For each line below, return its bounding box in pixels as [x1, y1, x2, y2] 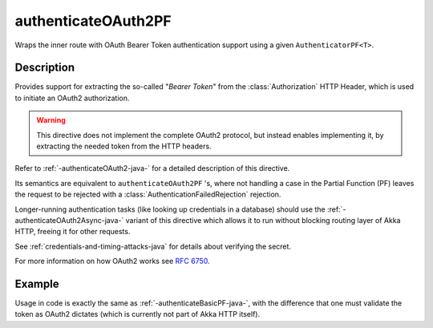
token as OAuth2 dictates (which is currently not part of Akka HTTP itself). [14, 310, 261, 319]
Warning [36, 115, 66, 125]
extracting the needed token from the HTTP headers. [36, 141, 212, 152]
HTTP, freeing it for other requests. [14, 227, 131, 237]
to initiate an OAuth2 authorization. [14, 93, 130, 103]
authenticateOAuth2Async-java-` [14, 215, 124, 225]
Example [14, 277, 59, 290]
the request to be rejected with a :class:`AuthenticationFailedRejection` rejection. [14, 189, 281, 200]
